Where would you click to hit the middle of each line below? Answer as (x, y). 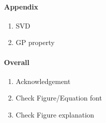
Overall (17, 62)
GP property (35, 42)
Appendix (21, 6)
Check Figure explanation (55, 114)
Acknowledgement (43, 81)
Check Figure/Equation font (59, 98)
